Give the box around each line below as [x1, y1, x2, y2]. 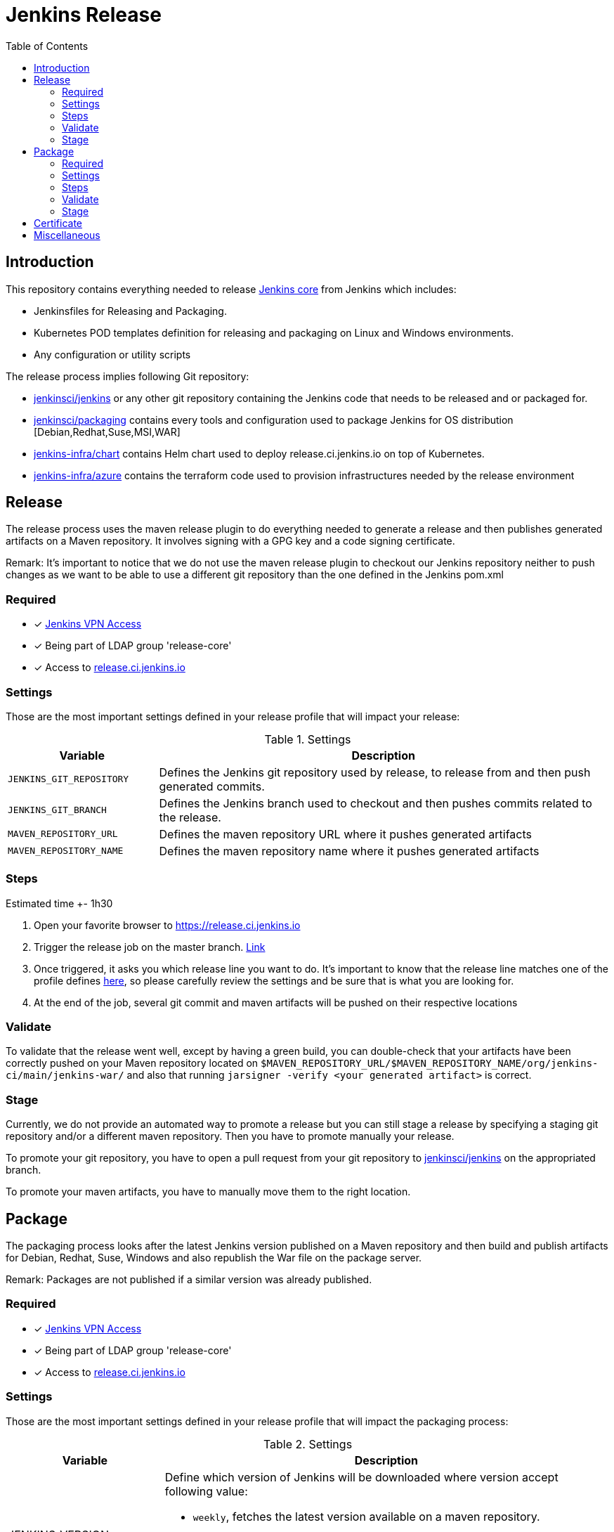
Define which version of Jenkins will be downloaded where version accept [164, 1469, 559, 1484]
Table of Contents [6, 39, 89, 52]
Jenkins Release [6, 3, 162, 27]
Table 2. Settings [263, 1436, 353, 1451]
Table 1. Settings [264, 732, 351, 746]
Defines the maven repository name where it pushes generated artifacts [159, 843, 540, 858]
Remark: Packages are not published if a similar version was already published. [6, 1273, 372, 1286]
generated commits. [159, 779, 265, 793]
